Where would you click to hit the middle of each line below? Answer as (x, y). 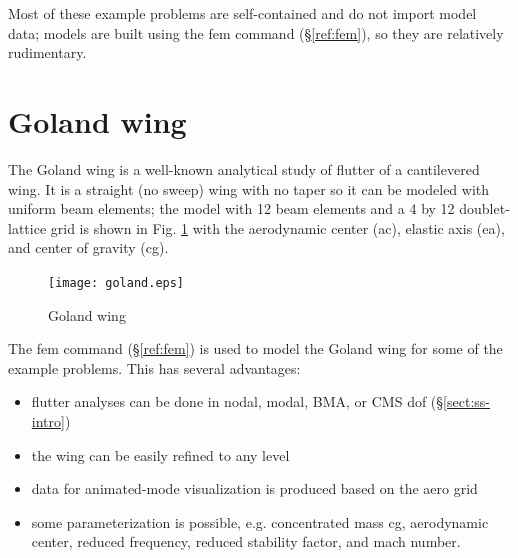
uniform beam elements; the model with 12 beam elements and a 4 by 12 (231, 208)
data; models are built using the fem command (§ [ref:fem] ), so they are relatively (256, 32)
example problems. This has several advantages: (154, 367)
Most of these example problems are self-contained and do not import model (242, 13)
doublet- (484, 208)
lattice (27, 227)
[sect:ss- (466, 401)
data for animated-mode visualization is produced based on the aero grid (254, 488)
